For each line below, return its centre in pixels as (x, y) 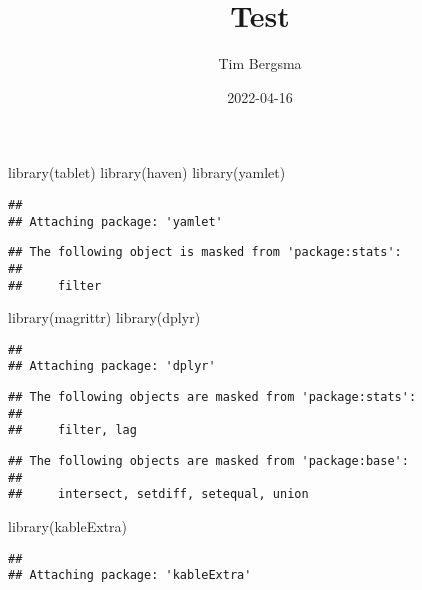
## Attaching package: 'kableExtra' (130, 575)
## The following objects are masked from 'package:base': (208, 461)
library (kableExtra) (67, 526)
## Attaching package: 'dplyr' (112, 366)
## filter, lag (72, 430)
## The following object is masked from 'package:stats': (205, 252)
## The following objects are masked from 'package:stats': (212, 397)
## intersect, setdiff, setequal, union (158, 494)
